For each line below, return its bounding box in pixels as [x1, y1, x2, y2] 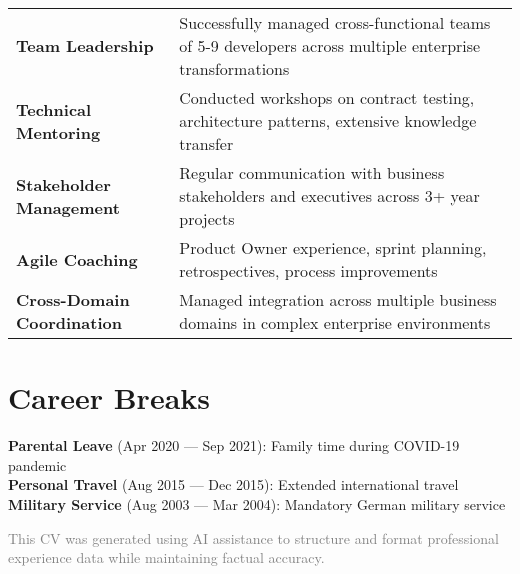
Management [16, 195, 120, 219]
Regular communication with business [179, 161, 445, 184]
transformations [179, 57, 290, 80]
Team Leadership [16, 34, 154, 57]
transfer [179, 132, 234, 155]
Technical [16, 97, 92, 121]
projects [179, 207, 235, 230]
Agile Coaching [16, 247, 138, 271]
